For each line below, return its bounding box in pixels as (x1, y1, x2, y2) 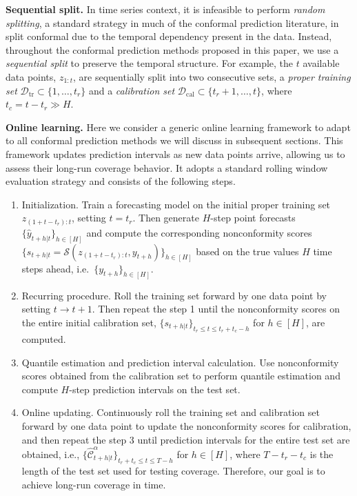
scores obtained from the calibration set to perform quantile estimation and (21, 368, 340, 383)
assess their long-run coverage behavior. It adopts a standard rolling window (6, 160, 328, 175)
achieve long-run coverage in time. (21, 477, 166, 491)
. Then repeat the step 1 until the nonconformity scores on (92, 301, 340, 316)
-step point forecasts (210, 210, 296, 225)
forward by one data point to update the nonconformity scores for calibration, (21, 418, 351, 433)
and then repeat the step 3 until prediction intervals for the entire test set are (21, 432, 350, 446)
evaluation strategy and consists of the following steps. (6, 174, 236, 188)
